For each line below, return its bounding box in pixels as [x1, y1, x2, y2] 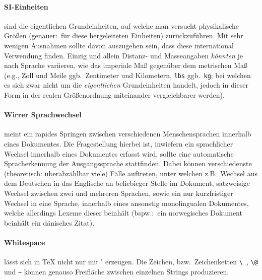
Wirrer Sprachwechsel [4, 109, 82, 120]
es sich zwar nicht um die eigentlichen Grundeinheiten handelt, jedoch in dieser [4, 80, 248, 90]
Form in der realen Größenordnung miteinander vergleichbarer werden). [4, 90, 225, 100]
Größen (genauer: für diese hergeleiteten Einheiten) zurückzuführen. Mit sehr [4, 30, 243, 41]
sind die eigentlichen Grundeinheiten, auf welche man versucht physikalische [4, 20, 239, 31]
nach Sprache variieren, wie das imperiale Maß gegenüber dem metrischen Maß [4, 60, 247, 71]
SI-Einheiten [4, 1, 48, 12]
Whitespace [4, 237, 45, 247]
